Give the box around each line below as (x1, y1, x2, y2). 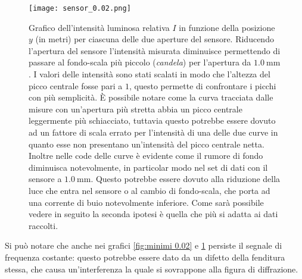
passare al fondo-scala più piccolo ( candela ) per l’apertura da (29, 56, 251, 68)
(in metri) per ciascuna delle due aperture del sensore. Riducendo (35, 33, 274, 45)
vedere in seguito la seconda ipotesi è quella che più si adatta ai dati (29, 208, 278, 220)
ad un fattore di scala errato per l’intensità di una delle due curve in (29, 126, 278, 138)
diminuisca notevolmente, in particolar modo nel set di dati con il (29, 161, 268, 173)
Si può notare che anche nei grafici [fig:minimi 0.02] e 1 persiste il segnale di (5, 239, 282, 252)
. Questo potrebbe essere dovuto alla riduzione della (91, 173, 281, 185)
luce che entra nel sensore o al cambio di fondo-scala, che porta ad (29, 184, 270, 196)
